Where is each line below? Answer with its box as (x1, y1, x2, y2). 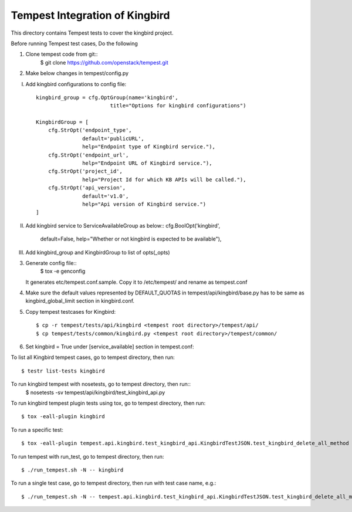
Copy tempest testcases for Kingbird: (25, 308, 116, 315)
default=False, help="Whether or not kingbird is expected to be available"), (40, 235, 222, 243)
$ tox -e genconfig (40, 267, 86, 275)
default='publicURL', (82, 135, 145, 142)
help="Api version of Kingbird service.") (82, 201, 207, 208)
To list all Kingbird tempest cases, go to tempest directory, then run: (11, 354, 175, 361)
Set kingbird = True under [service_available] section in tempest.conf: (25, 343, 194, 350)
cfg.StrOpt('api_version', (48, 185, 126, 191)
